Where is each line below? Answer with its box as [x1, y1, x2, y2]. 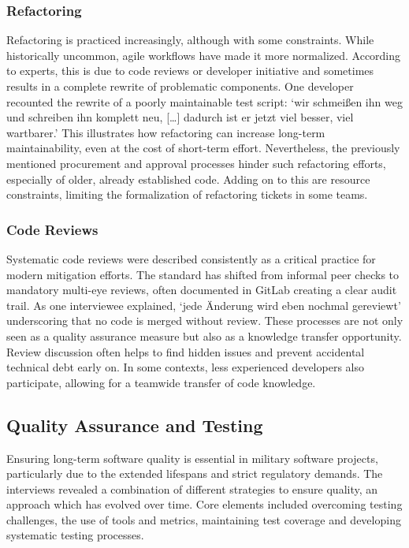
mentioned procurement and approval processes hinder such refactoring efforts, [6, 155, 386, 171]
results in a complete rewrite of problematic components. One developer [6, 78, 354, 94]
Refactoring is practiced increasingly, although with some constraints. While [6, 32, 374, 48]
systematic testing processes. [6, 527, 144, 543]
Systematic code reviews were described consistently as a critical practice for [6, 250, 376, 267]
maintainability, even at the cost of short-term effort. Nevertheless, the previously [6, 140, 400, 156]
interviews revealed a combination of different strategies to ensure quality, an [6, 480, 378, 497]
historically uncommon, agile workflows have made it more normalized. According [6, 47, 401, 63]
